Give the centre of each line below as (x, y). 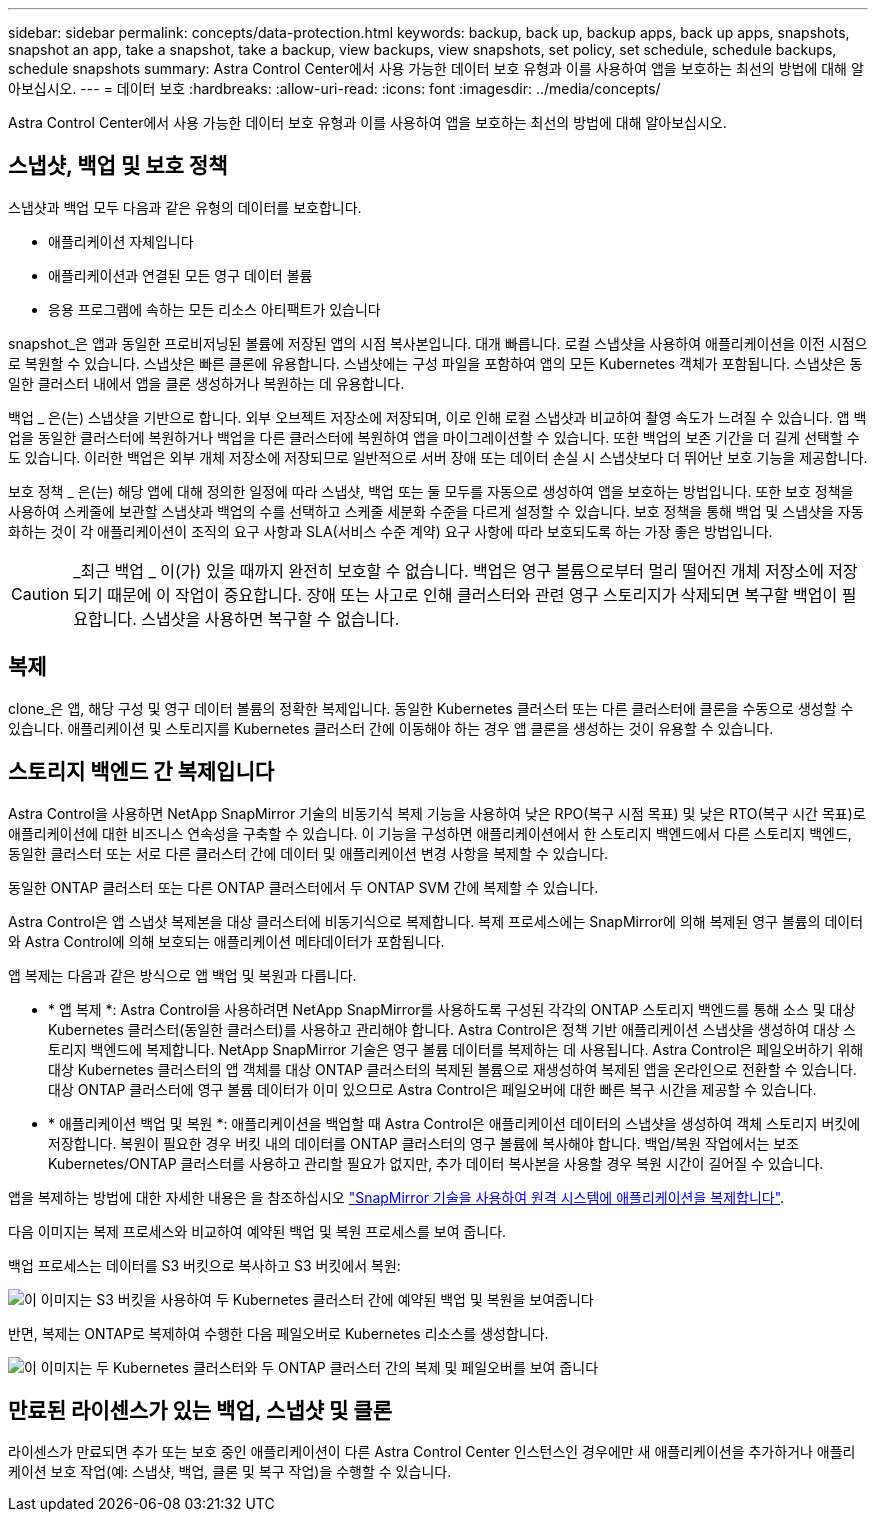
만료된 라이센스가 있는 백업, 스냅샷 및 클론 (200, 1410)
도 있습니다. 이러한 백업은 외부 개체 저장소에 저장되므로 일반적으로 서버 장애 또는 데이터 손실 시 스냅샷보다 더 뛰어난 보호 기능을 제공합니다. (438, 457)
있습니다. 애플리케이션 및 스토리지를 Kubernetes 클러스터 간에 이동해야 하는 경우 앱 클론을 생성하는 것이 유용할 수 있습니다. (391, 728)
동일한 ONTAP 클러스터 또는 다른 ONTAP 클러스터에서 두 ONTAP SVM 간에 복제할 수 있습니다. (303, 887)
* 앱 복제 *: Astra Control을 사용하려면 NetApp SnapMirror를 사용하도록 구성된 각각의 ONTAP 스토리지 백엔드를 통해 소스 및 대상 (452, 1009)
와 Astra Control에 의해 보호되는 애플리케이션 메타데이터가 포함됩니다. (226, 941)
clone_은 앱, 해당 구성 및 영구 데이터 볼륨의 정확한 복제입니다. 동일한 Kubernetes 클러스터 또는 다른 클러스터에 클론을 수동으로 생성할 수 (431, 708)
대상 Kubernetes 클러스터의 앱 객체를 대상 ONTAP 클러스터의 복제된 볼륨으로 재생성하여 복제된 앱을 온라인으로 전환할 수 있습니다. (452, 1069)
